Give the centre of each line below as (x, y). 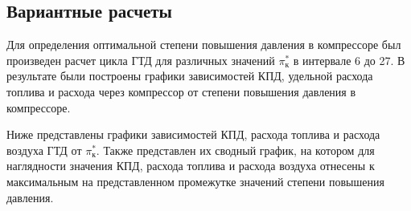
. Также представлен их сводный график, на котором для (235, 150)
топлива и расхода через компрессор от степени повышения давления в (181, 91)
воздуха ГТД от (44, 150)
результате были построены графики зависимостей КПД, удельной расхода (190, 76)
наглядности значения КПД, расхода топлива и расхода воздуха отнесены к (191, 166)
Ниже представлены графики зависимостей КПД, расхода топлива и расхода (193, 134)
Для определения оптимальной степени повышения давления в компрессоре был (204, 45)
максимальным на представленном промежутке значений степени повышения (195, 181)
